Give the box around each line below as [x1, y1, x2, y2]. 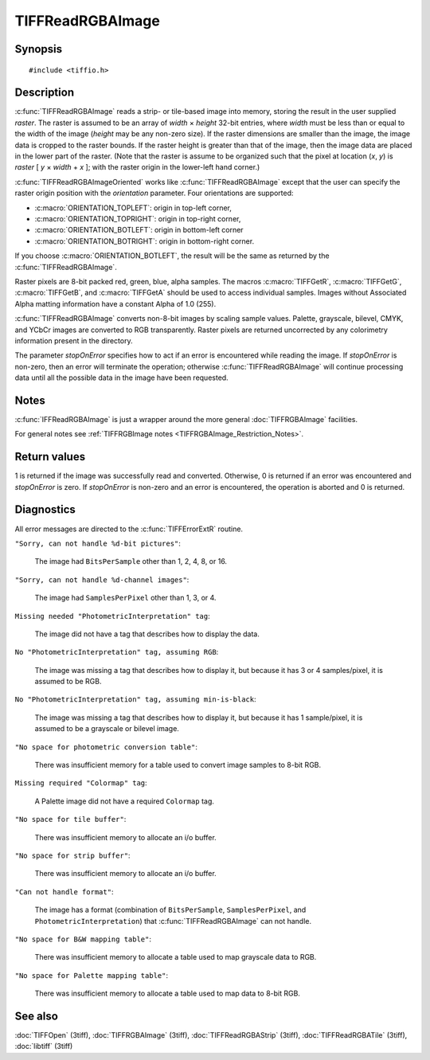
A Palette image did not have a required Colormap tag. [34, 796, 215, 806]
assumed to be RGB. [34, 677, 102, 686]
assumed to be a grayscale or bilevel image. [34, 724, 179, 733]
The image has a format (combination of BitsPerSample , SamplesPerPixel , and [34, 905, 307, 915]
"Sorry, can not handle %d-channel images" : [14, 574, 190, 585]
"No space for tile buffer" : [14, 815, 127, 824]
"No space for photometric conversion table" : [14, 741, 198, 752]
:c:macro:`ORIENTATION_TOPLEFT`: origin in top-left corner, [34, 203, 233, 213]
